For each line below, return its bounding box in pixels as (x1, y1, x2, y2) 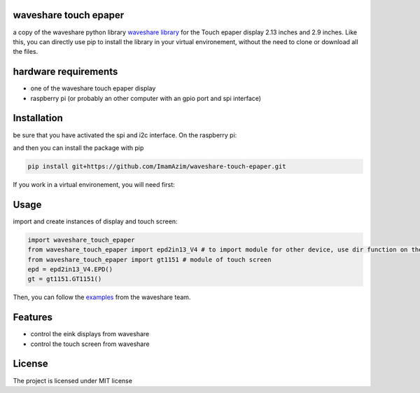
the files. (13, 48, 38, 56)
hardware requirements (13, 66, 118, 78)
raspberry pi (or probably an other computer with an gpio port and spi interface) (30, 94, 262, 102)
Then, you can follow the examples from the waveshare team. (13, 293, 191, 301)
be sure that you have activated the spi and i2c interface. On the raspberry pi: (13, 130, 237, 139)
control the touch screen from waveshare (30, 340, 150, 348)
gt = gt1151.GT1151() (27, 275, 102, 283)
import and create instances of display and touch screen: (13, 217, 178, 226)
